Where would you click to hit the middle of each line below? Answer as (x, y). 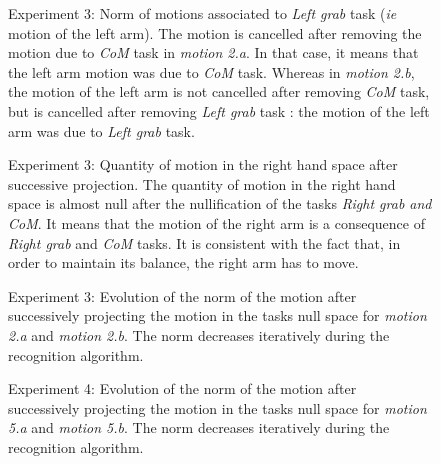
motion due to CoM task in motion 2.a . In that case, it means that (213, 52)
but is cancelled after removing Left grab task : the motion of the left (219, 110)
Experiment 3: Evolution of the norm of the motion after (182, 295)
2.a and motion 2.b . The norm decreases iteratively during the (199, 334)
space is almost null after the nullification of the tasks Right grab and (220, 203)
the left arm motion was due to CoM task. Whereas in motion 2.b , (211, 71)
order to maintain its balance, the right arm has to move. (183, 262)
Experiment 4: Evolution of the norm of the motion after (182, 388)
